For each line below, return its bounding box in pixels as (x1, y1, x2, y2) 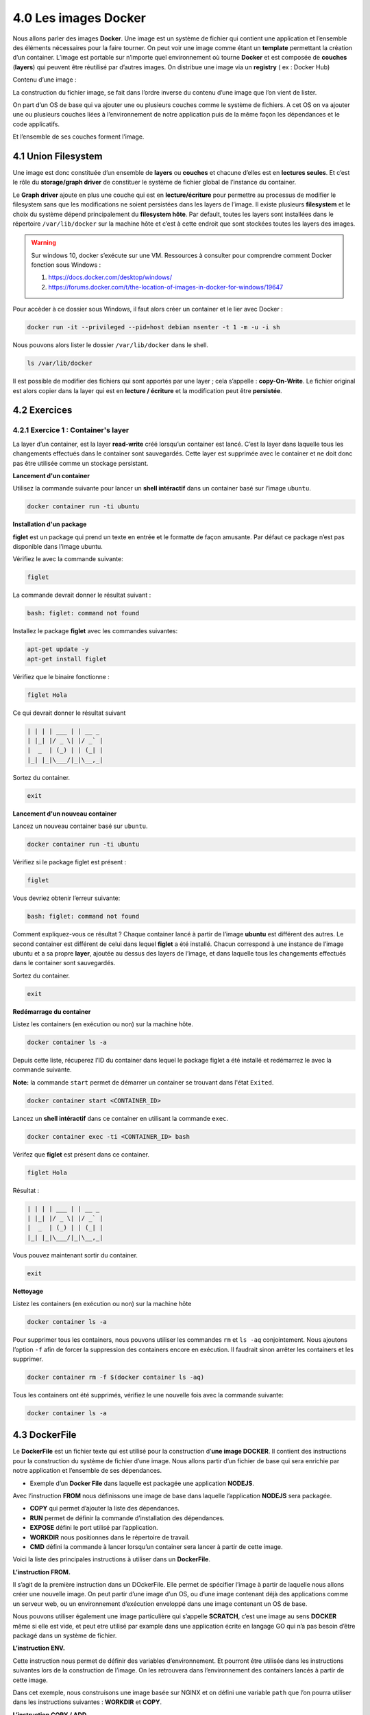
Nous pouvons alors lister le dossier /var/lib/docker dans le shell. (12, 341, 209, 349)
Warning (31, 239, 56, 247)
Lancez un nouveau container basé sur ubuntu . (12, 822, 148, 830)
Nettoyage (12, 1287, 44, 1295)
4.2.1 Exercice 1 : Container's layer (12, 425, 129, 435)
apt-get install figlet (27, 655, 108, 663)
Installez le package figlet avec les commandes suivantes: (12, 627, 178, 635)
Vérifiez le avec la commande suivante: (12, 555, 123, 563)
